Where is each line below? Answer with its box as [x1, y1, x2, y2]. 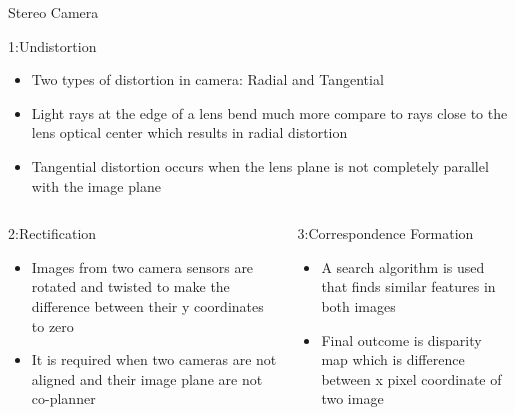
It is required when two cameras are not [31, 349, 277, 370]
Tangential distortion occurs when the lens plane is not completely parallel [31, 155, 489, 176]
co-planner [31, 388, 96, 409]
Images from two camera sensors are [31, 256, 254, 277]
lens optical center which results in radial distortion [31, 122, 348, 143]
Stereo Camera [8, 2, 99, 22]
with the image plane [31, 175, 161, 196]
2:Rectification [8, 223, 97, 244]
